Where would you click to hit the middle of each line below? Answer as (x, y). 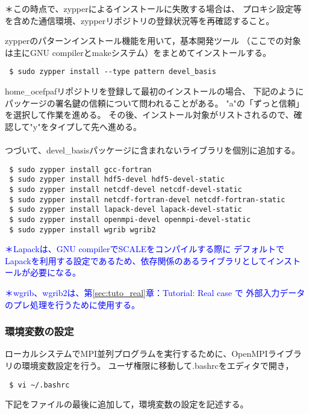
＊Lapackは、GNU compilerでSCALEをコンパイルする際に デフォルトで (145, 249)
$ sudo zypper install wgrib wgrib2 (83, 230)
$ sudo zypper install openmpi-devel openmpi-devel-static (130, 219)
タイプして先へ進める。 (95, 126)
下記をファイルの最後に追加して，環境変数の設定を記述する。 (127, 404)
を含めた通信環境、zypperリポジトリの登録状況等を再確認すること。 (140, 20)
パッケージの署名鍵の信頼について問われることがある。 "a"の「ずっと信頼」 (154, 103)
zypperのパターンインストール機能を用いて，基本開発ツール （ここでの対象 (153, 41)
